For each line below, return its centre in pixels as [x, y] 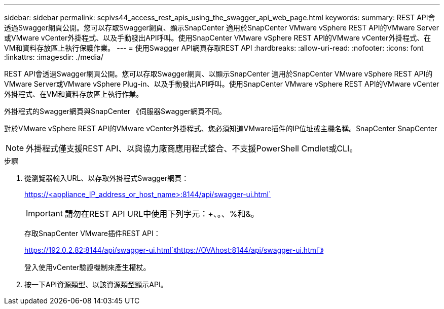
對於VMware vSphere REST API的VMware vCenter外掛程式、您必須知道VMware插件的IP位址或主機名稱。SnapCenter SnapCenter [221, 128]
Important [44, 213]
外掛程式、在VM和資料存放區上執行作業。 [74, 94]
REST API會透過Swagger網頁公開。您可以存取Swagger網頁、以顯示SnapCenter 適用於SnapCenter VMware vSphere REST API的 [218, 74]
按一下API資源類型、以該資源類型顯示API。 [96, 284]
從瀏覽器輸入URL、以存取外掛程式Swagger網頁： [107, 178]
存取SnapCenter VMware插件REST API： [92, 233]
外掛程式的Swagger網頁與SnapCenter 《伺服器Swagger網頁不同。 [115, 111]
